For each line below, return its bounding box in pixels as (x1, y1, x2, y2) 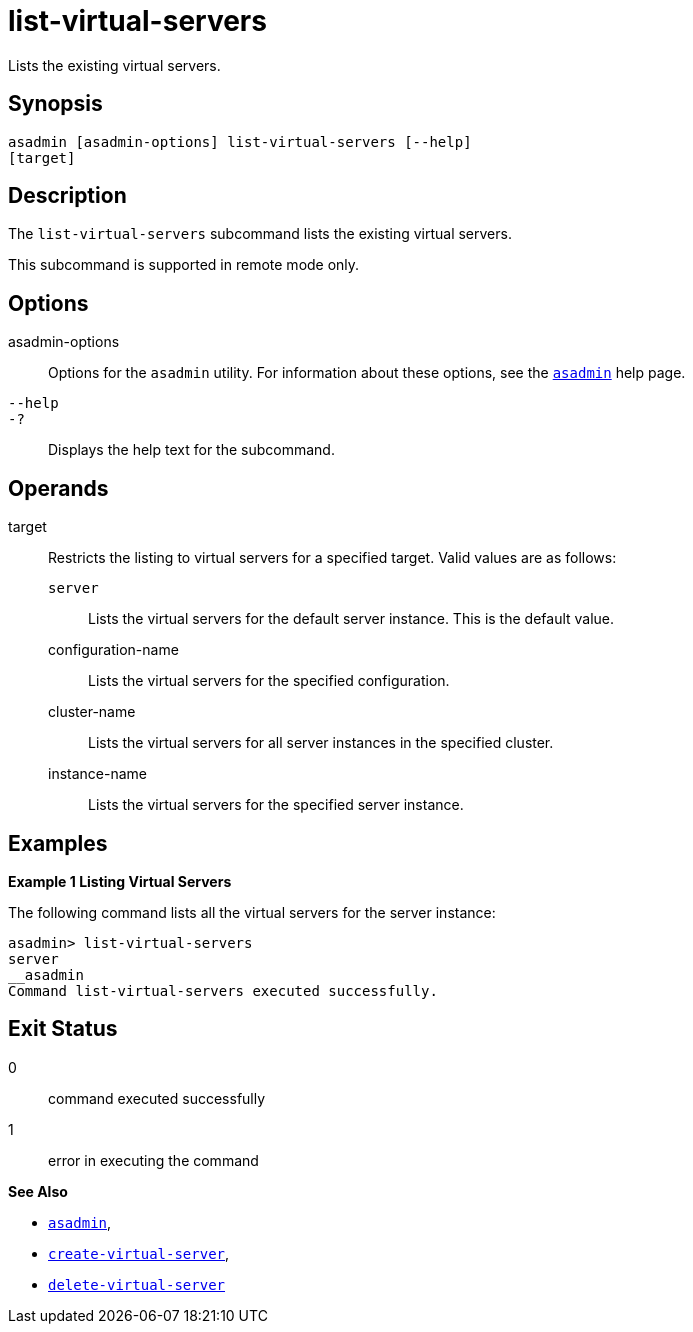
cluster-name (48, 703, 136, 721)
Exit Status (8, 1016, 118, 1042)
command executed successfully (48, 1089, 266, 1107)
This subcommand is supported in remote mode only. (8, 256, 360, 274)
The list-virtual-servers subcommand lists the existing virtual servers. (8, 225, 512, 243)
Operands (8, 475, 109, 501)
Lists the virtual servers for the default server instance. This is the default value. (88, 610, 615, 628)
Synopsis (8, 91, 103, 117)
